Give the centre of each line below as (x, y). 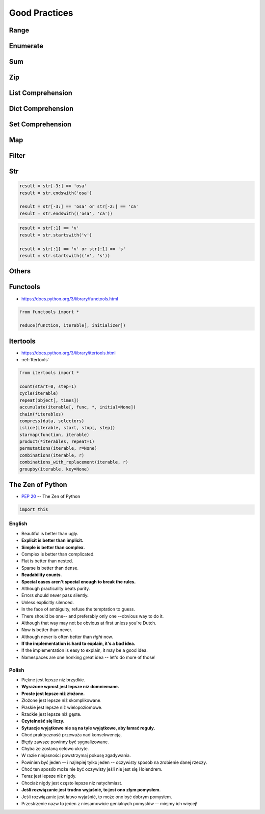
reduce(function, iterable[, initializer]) (73, 325)
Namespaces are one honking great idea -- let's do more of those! (88, 657)
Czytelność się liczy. (43, 721)
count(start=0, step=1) (48, 386)
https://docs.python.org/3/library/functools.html (70, 299)
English (18, 523)
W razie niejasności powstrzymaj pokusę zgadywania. (76, 756)
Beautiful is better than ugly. (50, 533)
